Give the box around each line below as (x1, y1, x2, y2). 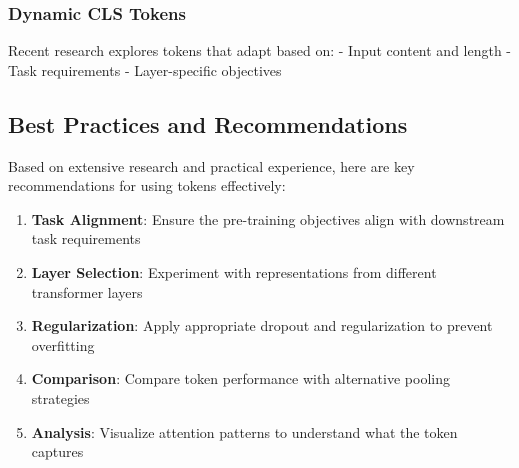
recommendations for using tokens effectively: (8, 175, 286, 196)
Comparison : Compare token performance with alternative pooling (31, 368, 450, 389)
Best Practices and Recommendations (8, 108, 408, 139)
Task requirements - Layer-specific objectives (8, 59, 282, 80)
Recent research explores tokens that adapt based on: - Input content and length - (8, 40, 512, 61)
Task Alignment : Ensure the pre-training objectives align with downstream (31, 208, 505, 229)
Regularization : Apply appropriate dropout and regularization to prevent (31, 315, 493, 336)
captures (31, 441, 84, 462)
